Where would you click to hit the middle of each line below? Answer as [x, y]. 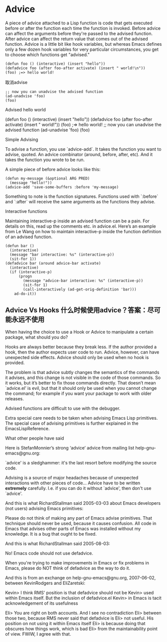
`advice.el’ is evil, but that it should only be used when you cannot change [81, 388]
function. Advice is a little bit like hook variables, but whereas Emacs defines [83, 44]
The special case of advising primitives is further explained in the [72, 423]
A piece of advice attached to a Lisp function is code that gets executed [79, 23]
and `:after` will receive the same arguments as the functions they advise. [80, 201]
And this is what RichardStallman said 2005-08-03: [58, 544]
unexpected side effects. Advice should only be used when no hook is [77, 357]
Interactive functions [26, 211]
